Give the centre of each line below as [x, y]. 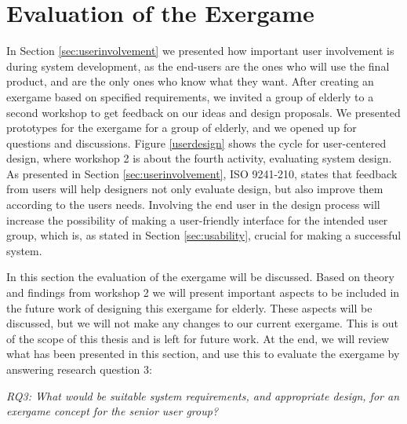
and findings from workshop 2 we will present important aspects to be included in [203, 292]
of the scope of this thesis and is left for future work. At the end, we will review [198, 338]
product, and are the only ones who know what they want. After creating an [190, 81]
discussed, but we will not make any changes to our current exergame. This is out [202, 323]
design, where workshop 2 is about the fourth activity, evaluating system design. [199, 158]
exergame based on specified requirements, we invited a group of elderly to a [190, 96]
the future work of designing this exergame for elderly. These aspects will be [189, 307]
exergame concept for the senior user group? [113, 411]
